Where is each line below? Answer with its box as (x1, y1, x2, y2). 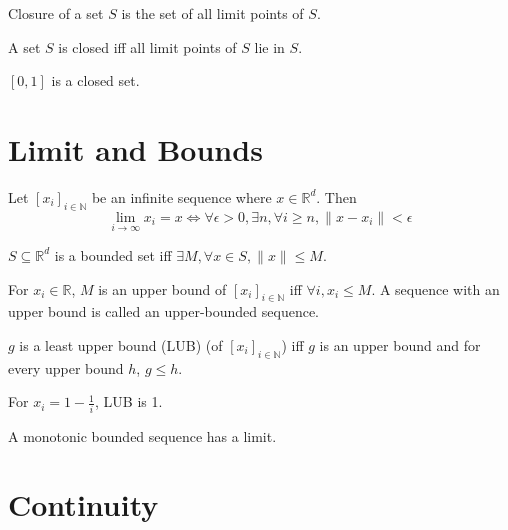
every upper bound (8, 357, 124, 378)
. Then (316, 186, 357, 207)
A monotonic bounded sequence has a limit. (8, 425, 277, 446)
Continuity (8, 484, 159, 525)
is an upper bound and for (319, 334, 481, 355)
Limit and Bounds (8, 128, 263, 169)
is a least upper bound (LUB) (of (19, 334, 223, 355)
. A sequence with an (371, 278, 500, 299)
